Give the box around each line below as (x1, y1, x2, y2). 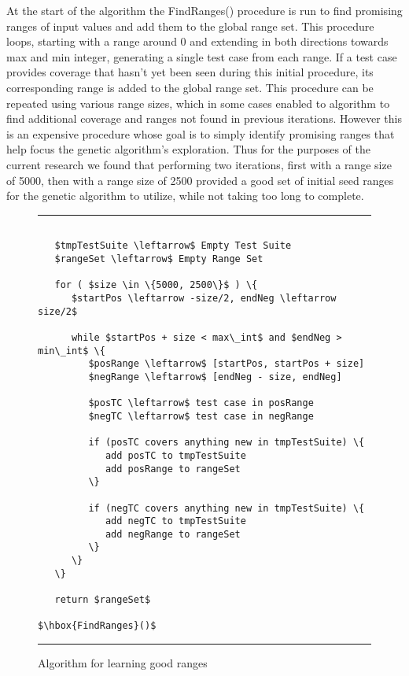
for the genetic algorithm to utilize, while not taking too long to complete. (6, 187, 364, 204)
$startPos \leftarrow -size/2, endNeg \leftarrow (71, 293, 337, 304)
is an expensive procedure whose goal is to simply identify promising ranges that (6, 125, 395, 142)
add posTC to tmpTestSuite (105, 449, 246, 461)
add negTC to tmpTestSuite (105, 515, 246, 527)
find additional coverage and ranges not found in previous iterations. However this (6, 110, 402, 127)
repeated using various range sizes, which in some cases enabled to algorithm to (6, 94, 390, 111)
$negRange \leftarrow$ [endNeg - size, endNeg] (88, 371, 342, 382)
